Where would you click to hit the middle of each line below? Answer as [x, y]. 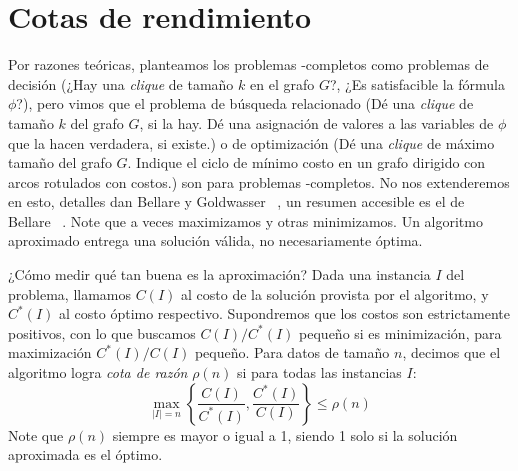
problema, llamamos [70, 293]
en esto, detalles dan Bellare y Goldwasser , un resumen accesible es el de [236, 201]
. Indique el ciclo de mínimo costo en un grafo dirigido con [306, 162]
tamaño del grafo [60, 162]
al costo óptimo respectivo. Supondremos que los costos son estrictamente [285, 313]
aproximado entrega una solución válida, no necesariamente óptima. [215, 240]
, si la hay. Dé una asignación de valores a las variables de [316, 122]
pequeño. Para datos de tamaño [292, 352]
